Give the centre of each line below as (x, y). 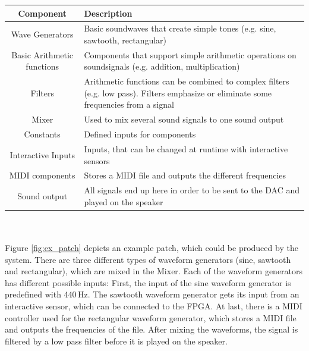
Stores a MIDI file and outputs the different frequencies (185, 175)
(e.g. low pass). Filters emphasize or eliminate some (178, 93)
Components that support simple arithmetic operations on (190, 54)
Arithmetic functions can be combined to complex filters (187, 81)
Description (108, 13)
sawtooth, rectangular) (125, 40)
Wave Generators (42, 34)
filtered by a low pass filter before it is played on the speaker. (116, 341)
